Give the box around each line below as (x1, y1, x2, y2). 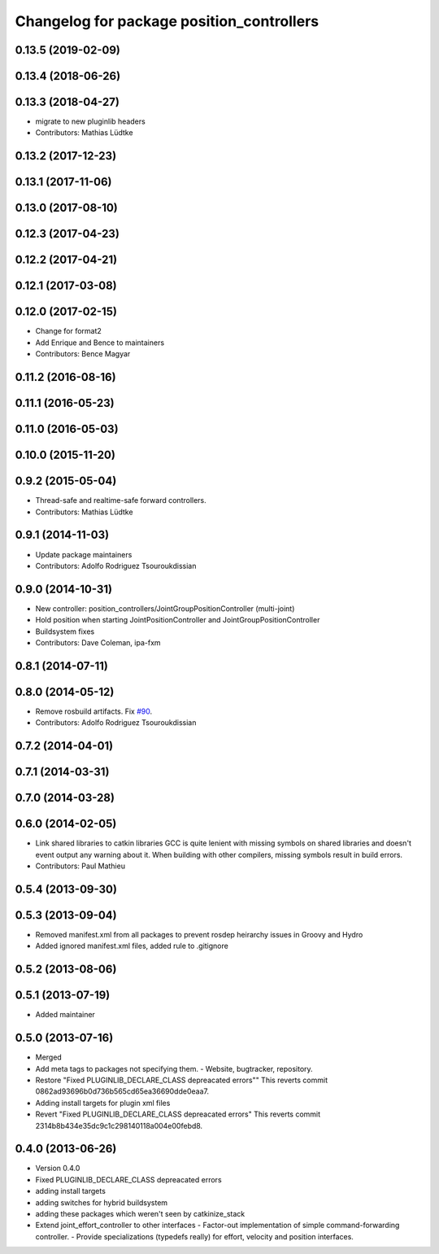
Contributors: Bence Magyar (35, 349, 131, 359)
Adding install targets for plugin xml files (35, 1098, 171, 1108)
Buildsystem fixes (35, 627, 95, 636)
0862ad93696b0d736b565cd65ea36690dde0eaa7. (35, 1086, 209, 1096)
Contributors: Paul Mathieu (35, 861, 126, 871)
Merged (35, 1052, 63, 1062)
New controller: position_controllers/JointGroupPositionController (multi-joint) (35, 603, 295, 614)
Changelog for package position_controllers (15, 12, 319, 30)
